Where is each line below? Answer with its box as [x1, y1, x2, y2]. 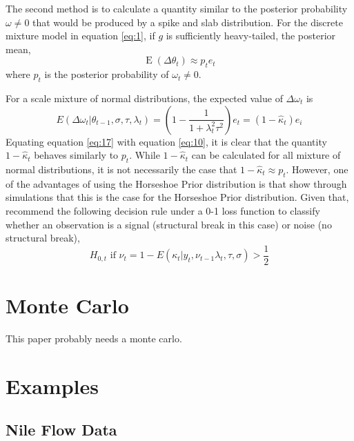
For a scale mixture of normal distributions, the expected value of [6, 90, 283, 105]
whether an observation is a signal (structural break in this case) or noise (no [6, 217, 332, 231]
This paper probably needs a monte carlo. [6, 331, 182, 345]
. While [129, 148, 160, 162]
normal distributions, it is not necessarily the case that [6, 161, 237, 176]
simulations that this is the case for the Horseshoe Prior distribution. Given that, [6, 190, 349, 204]
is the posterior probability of [44, 67, 169, 81]
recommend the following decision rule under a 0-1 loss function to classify [6, 203, 320, 217]
